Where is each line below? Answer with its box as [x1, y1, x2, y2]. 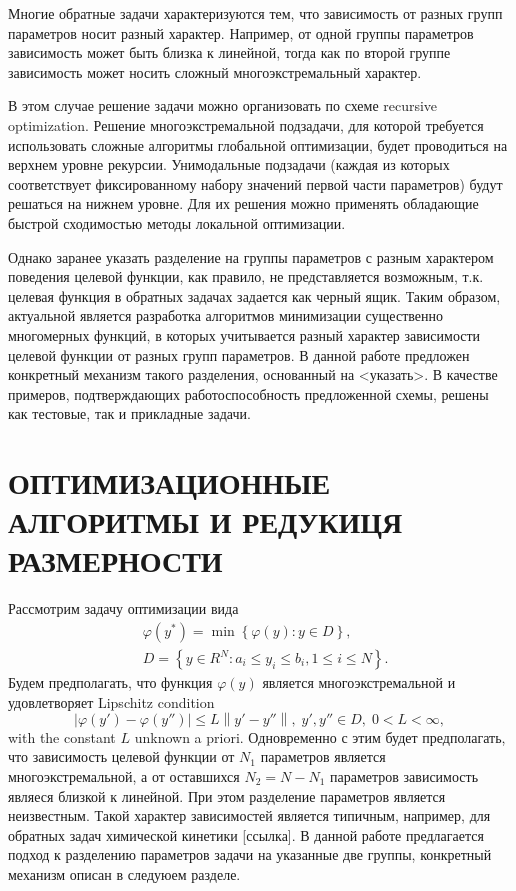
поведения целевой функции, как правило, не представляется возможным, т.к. [8, 266, 484, 287]
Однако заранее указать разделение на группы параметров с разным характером [8, 246, 494, 267]
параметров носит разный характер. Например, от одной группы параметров [8, 22, 474, 43]
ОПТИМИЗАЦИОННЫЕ [8, 462, 331, 503]
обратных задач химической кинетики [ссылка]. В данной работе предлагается [8, 824, 484, 845]
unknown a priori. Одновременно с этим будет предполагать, [134, 726, 506, 747]
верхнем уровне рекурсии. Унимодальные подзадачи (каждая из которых [8, 154, 450, 175]
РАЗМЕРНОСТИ [8, 540, 223, 581]
